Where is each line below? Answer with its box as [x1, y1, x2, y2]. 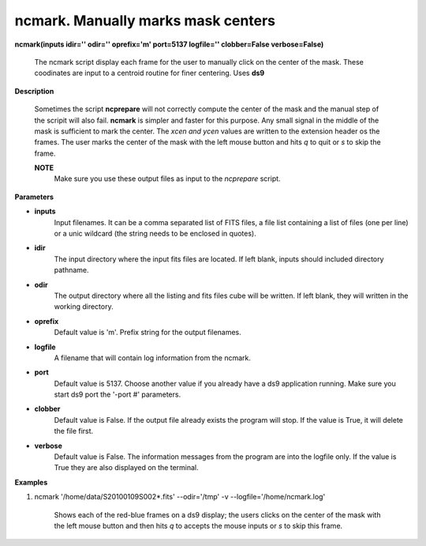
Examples [14, 477, 48, 487]
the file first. [54, 427, 94, 436]
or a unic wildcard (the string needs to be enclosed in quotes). [54, 229, 256, 239]
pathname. [54, 265, 90, 275]
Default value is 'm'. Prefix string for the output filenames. [54, 328, 242, 337]
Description [14, 86, 54, 96]
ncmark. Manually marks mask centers [14, 12, 276, 29]
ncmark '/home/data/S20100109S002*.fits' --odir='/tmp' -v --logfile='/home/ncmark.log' [34, 492, 326, 502]
